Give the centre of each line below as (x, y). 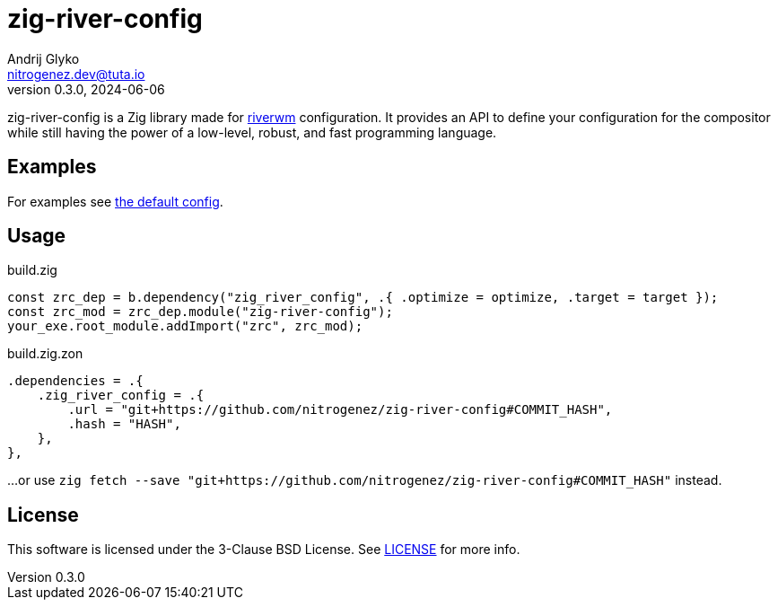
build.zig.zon (45, 354)
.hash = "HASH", (124, 424)
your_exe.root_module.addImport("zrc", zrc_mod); (185, 326)
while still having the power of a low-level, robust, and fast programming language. (252, 132)
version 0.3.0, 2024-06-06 (86, 89)
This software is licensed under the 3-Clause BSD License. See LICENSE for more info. (264, 550)
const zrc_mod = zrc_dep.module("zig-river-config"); (200, 312)
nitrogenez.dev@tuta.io (76, 74)
